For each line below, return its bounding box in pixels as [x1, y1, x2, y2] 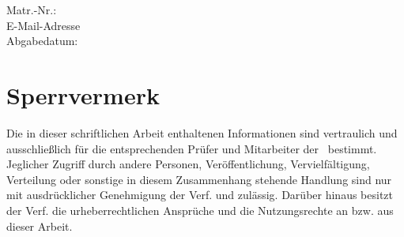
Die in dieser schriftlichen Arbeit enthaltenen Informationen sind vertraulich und [6, 125, 398, 141]
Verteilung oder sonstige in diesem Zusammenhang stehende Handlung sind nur [6, 171, 392, 187]
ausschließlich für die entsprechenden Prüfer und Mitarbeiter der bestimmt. [6, 140, 377, 156]
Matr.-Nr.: [6, 2, 57, 18]
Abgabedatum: [6, 32, 78, 49]
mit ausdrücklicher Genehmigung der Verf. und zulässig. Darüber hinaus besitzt [6, 186, 394, 203]
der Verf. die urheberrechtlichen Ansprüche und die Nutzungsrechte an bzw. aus [6, 202, 394, 219]
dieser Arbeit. [6, 217, 73, 234]
